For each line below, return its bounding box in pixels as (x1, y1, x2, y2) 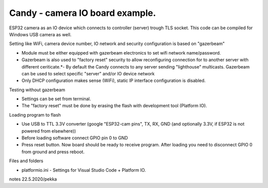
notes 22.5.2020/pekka (9, 176, 57, 182)
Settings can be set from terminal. (21, 96, 91, 102)
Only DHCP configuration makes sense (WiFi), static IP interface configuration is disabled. (21, 77, 206, 84)
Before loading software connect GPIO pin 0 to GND (21, 135, 129, 141)
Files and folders (9, 158, 44, 164)
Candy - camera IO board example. (9, 7, 156, 18)
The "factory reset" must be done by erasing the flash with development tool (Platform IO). (21, 103, 207, 109)
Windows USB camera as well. (9, 31, 72, 37)
